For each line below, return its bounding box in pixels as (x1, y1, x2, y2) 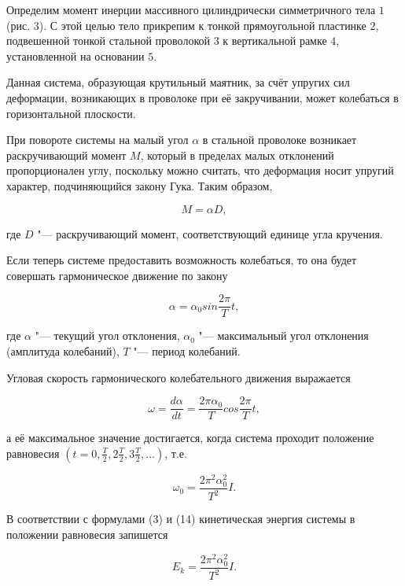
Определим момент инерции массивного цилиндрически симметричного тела (6, 2, 376, 17)
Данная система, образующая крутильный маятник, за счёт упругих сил (6, 74, 350, 90)
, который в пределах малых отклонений (140, 146, 334, 163)
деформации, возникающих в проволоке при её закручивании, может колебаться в (6, 89, 399, 105)
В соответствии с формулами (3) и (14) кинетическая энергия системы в (6, 510, 355, 527)
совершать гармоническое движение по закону (6, 267, 228, 283)
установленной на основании (6, 47, 145, 64)
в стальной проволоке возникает (202, 131, 357, 148)
